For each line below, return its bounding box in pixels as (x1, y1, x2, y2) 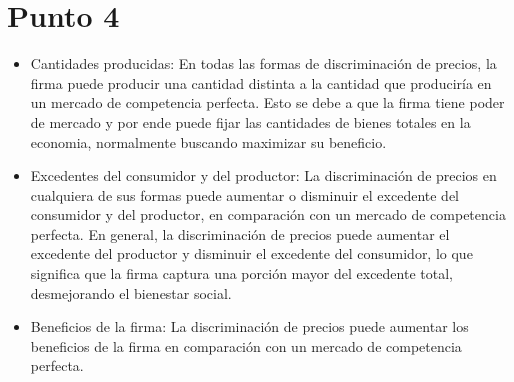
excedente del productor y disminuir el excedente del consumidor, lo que (30, 243, 473, 264)
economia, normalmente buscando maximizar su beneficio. (30, 131, 387, 152)
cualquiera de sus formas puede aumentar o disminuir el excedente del (30, 184, 460, 205)
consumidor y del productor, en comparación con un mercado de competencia (30, 204, 506, 225)
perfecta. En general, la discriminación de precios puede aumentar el (30, 223, 450, 244)
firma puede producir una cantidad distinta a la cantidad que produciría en (30, 72, 492, 93)
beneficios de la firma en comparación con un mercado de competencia (30, 335, 462, 356)
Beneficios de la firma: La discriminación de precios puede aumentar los (30, 316, 469, 337)
